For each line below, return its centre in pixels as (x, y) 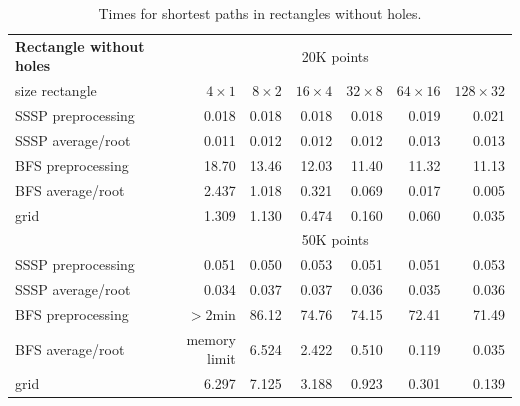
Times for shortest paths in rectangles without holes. (260, 13)
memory (211, 338)
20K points (335, 55)
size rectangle (56, 90)
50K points (335, 239)
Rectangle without (80, 45)
